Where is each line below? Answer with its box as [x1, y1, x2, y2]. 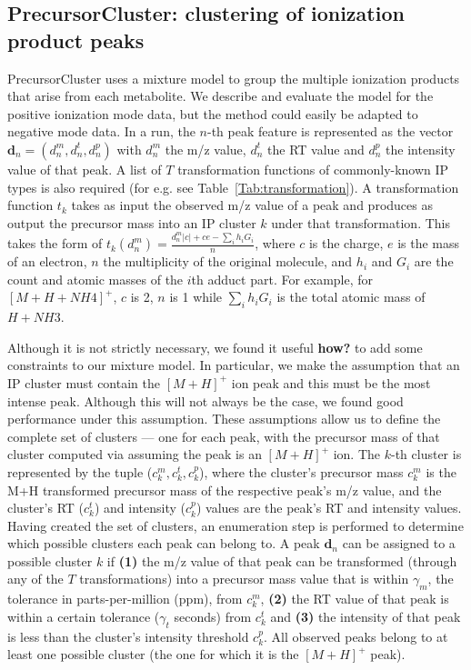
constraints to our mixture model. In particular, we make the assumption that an [7, 355, 460, 375]
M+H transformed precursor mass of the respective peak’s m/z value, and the [7, 480, 442, 499]
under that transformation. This [271, 213, 450, 232]
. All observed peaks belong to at [264, 626, 448, 645]
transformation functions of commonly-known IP [177, 159, 449, 178]
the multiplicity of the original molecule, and [103, 252, 353, 271]
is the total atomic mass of [276, 287, 426, 306]
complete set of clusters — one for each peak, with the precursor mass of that [7, 426, 440, 445]
